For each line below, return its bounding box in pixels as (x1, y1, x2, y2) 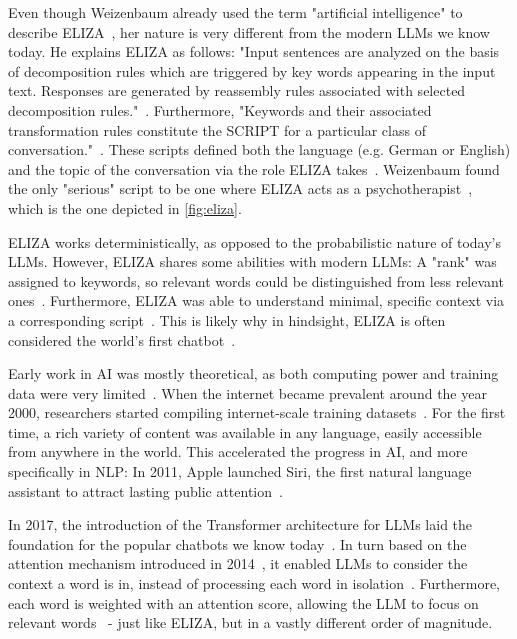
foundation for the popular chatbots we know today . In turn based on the (8, 533, 467, 554)
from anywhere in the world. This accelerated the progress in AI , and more (8, 441, 468, 462)
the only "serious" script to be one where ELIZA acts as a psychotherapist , (8, 178, 473, 199)
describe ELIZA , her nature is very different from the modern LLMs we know (8, 21, 490, 42)
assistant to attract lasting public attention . (8, 480, 283, 501)
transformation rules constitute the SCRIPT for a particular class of (8, 119, 426, 140)
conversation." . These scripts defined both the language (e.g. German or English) (8, 139, 511, 160)
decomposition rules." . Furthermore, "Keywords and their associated (8, 99, 432, 120)
